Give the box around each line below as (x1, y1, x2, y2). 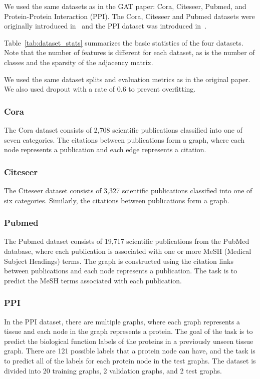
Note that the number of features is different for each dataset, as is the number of (4, 47, 255, 58)
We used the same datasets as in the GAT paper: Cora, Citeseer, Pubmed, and (4, 1, 246, 11)
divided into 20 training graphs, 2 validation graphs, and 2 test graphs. (4, 365, 222, 375)
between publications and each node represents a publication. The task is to (4, 265, 237, 276)
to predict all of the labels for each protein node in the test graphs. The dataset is (4, 355, 256, 365)
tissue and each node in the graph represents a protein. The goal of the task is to (4, 326, 253, 336)
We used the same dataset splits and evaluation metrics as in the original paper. (4, 74, 250, 84)
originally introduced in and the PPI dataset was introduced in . (4, 21, 207, 31)
